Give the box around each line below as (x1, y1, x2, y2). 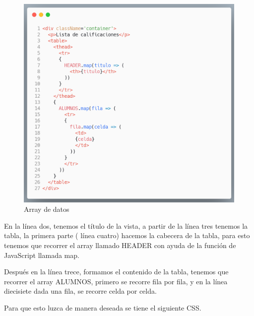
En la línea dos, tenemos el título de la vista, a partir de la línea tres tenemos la (4, 220, 248, 231)
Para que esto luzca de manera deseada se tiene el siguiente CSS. (4, 302, 201, 313)
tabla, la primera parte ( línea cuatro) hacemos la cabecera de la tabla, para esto (4, 230, 250, 241)
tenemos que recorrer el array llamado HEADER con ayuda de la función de (4, 240, 236, 250)
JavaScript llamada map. (4, 250, 79, 260)
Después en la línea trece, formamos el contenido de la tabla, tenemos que (4, 266, 229, 277)
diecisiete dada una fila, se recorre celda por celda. (4, 286, 157, 296)
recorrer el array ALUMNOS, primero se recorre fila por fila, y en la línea (4, 276, 228, 286)
